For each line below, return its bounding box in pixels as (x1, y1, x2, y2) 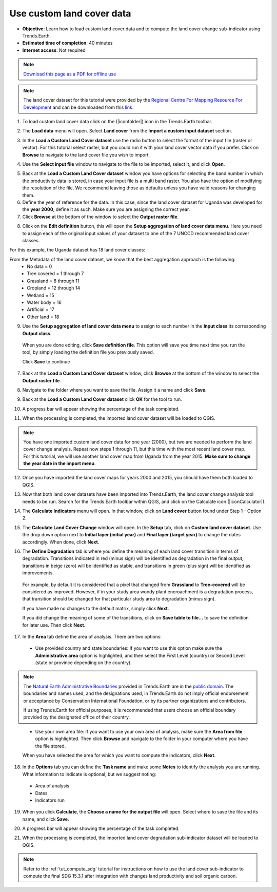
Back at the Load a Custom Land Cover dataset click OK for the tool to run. (22, 396, 182, 402)
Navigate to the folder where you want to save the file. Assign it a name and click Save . (22, 386, 207, 393)
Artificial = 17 (27, 306, 55, 313)
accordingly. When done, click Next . (22, 539, 100, 545)
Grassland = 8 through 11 (27, 278, 80, 284)
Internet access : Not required (22, 47, 86, 53)
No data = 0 (27, 263, 52, 269)
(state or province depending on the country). (35, 660, 132, 666)
